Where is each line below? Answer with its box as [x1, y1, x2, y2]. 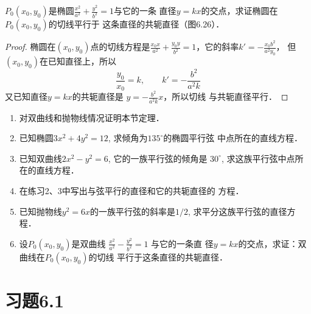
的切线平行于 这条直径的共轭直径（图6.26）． [48, 18, 225, 30]
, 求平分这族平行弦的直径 [188, 204, 287, 217]
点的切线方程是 [90, 40, 150, 53]
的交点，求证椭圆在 [201, 4, 278, 16]
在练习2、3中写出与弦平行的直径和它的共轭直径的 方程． [19, 184, 244, 197]
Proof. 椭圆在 [5, 40, 56, 53]
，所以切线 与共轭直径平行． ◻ [163, 90, 288, 103]
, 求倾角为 [108, 131, 148, 144]
